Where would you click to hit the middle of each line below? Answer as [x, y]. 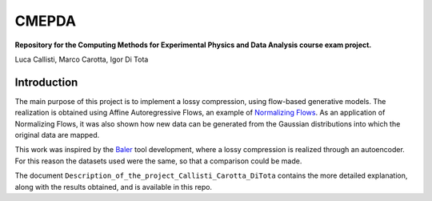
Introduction [46, 82]
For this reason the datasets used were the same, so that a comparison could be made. [158, 161]
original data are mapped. [57, 135]
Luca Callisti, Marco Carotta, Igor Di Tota [82, 59]
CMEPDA [45, 21]
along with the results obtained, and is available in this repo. [113, 187]
